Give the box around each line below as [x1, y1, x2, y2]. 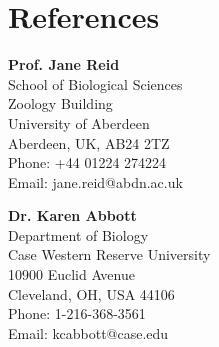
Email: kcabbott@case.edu [8, 322, 169, 343]
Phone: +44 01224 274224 [8, 152, 167, 173]
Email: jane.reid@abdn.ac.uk [8, 171, 183, 192]
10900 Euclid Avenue [8, 264, 135, 285]
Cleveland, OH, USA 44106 [8, 283, 175, 304]
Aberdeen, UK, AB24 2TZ [8, 132, 170, 153]
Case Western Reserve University [8, 244, 211, 265]
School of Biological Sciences [8, 73, 183, 94]
